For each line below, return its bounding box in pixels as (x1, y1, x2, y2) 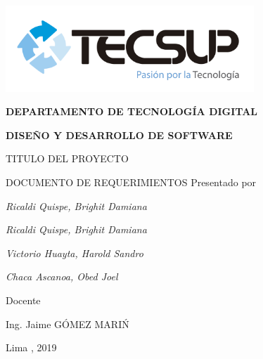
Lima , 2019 (6, 340, 57, 355)
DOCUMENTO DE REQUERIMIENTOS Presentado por (6, 175, 257, 190)
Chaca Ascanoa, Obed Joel (6, 269, 118, 284)
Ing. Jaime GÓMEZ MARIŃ (6, 316, 129, 331)
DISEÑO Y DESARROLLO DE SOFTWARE (6, 127, 233, 142)
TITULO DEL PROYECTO (6, 151, 129, 166)
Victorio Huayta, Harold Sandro (6, 245, 143, 260)
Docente (6, 292, 41, 307)
